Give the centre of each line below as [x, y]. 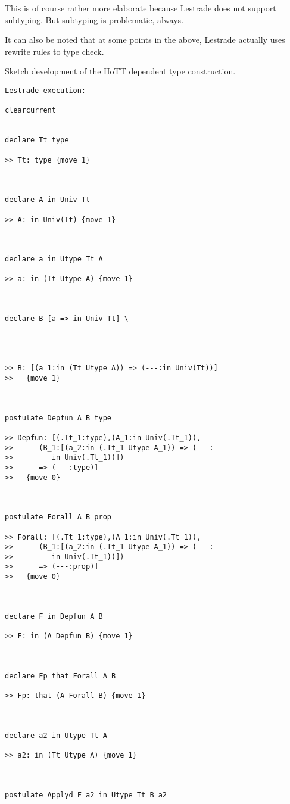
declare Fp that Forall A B [60, 676]
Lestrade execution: [46, 90]
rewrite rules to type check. [54, 51]
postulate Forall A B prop [58, 517]
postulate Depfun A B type [58, 418]
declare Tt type [37, 140]
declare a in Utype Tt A [54, 259]
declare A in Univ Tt [48, 200]
